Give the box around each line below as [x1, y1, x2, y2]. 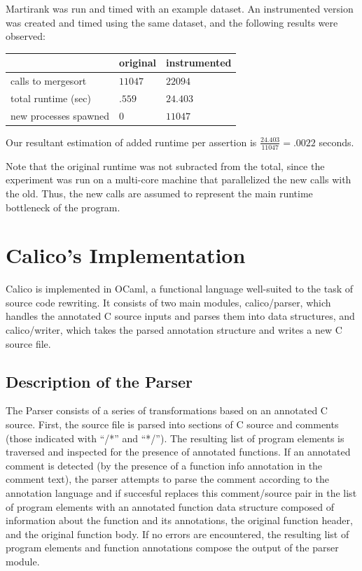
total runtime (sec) [11, 90, 91, 105]
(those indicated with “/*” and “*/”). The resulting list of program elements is [6, 430, 344, 445]
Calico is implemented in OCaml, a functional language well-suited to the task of [6, 281, 354, 296]
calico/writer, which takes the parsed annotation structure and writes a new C [6, 323, 342, 337]
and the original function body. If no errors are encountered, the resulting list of [6, 526, 349, 541]
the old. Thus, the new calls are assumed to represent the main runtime [6, 185, 313, 200]
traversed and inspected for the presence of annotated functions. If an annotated [6, 444, 351, 459]
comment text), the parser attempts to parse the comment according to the [6, 472, 329, 486]
